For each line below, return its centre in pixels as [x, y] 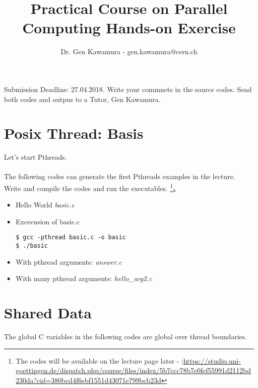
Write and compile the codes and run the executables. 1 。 [92, 187]
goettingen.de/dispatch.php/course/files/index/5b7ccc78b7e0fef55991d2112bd [133, 370]
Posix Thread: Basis [74, 133]
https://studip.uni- [212, 360]
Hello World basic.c [45, 205]
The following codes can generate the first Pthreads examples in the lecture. [120, 176]
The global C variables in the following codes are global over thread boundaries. [126, 337]
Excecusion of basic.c [48, 221]
